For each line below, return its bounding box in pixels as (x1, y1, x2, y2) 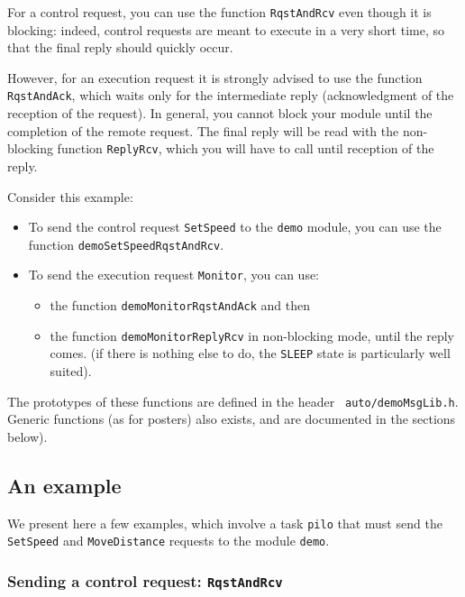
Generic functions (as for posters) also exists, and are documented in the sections (7, 409, 456, 428)
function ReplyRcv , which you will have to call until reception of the (57, 139, 434, 158)
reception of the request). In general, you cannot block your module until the (7, 104, 433, 123)
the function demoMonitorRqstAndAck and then (50, 296, 311, 315)
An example (7, 471, 122, 499)
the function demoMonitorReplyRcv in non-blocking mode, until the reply (50, 326, 455, 344)
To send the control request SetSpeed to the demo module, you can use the (28, 217, 442, 236)
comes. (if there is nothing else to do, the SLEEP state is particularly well (50, 344, 451, 363)
